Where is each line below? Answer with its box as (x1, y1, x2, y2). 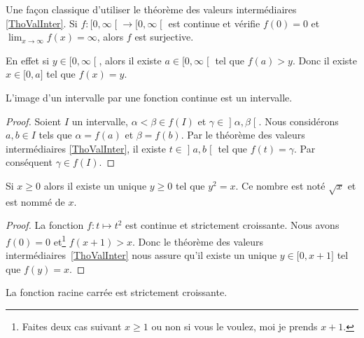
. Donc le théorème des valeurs (132, 234, 264, 248)
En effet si (6, 52, 50, 67)
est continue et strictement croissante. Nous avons (125, 218, 339, 232)
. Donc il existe (292, 52, 357, 67)
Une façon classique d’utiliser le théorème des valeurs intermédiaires (6, 2, 297, 16)
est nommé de (6, 194, 65, 209)
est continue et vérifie (168, 15, 260, 30)
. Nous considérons (258, 113, 339, 128)
